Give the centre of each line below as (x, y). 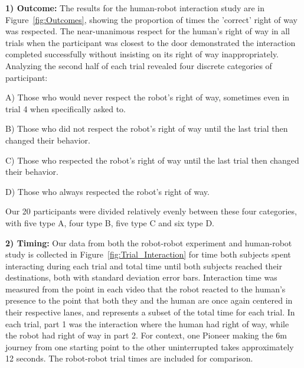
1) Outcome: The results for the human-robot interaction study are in (135, 8)
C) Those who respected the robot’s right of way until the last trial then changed (152, 160)
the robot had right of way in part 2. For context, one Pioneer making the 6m (146, 335)
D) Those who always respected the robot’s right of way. (107, 191)
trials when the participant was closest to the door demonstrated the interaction (151, 42)
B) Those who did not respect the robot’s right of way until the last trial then (147, 128)
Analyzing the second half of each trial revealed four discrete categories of (139, 65)
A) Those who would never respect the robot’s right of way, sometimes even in (148, 97)
